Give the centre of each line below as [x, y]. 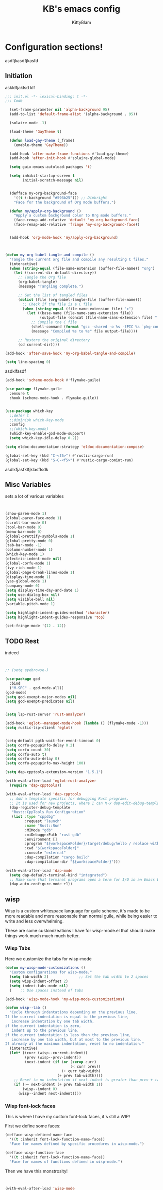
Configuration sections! [54, 47]
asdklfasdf [16, 371]
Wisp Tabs [18, 948]
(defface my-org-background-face [43, 193]
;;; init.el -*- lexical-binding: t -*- [47, 96]
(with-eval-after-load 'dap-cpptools [43, 794]
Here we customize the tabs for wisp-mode [49, 959]
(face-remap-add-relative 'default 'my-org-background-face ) [77, 220]
